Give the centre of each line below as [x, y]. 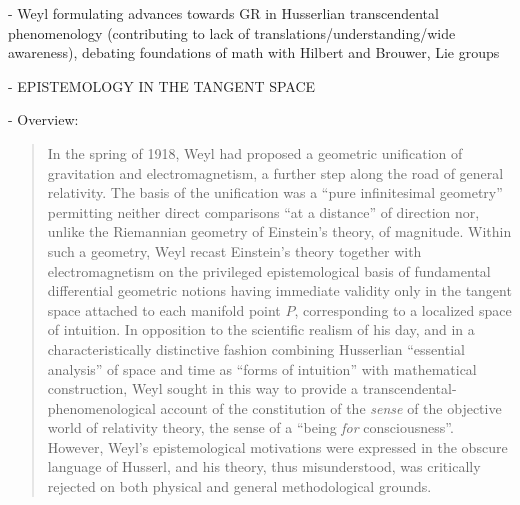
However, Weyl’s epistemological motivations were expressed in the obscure [277, 446]
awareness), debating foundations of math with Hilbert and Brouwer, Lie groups [254, 52]
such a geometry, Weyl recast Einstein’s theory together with [234, 250]
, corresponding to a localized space [403, 309]
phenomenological [101, 407]
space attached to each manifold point [164, 309]
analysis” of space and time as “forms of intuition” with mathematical [262, 368]
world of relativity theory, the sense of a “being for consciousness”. [250, 427]
